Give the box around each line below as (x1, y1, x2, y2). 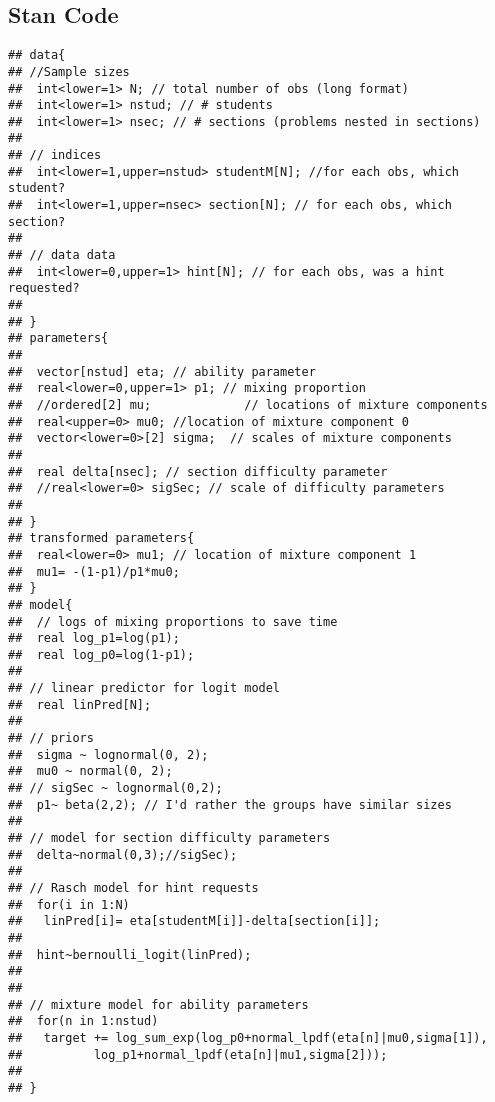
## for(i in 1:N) (8, 897, 130, 912)
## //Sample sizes (8, 64, 130, 79)
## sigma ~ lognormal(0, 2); (8, 747, 209, 762)
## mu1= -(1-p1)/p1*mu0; (8, 564, 180, 579)
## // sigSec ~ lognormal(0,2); (8, 781, 223, 796)
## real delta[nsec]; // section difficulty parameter (8, 464, 388, 479)
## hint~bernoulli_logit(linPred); (8, 947, 252, 962)
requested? (8, 281, 80, 296)
